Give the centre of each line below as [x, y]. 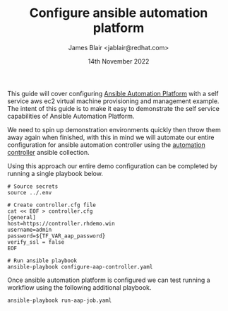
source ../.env [30, 192]
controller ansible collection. [48, 152]
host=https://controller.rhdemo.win [61, 223]
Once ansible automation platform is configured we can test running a [109, 280]
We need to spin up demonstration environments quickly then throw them [114, 129]
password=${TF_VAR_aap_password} [56, 236]
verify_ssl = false [36, 242]
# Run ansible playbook [42, 260]
